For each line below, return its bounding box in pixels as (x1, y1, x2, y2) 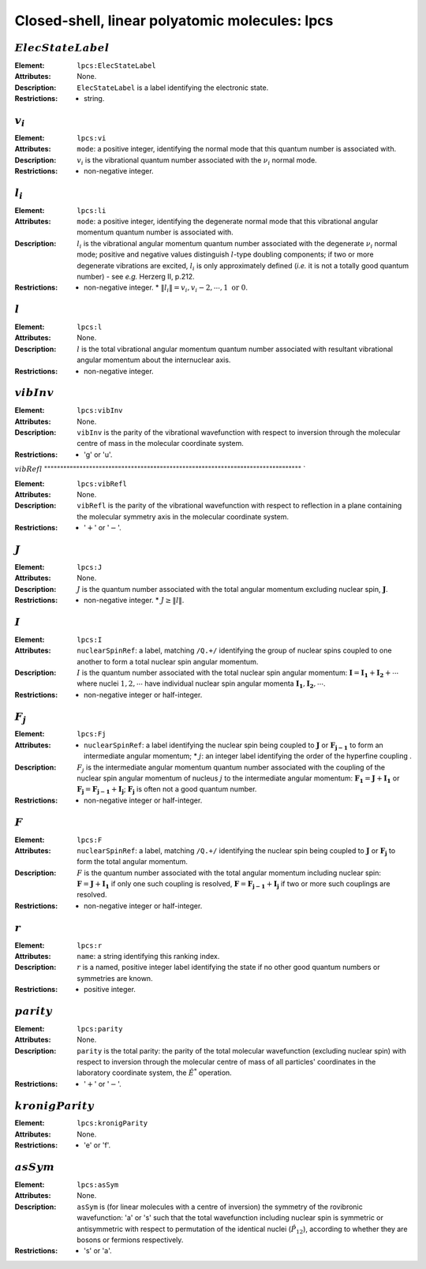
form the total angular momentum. (77, 857, 189, 867)
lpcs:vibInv (77, 406, 123, 415)
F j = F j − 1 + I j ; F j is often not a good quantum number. (77, 784, 257, 796)
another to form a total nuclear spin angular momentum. (77, 657, 259, 666)
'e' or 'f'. (84, 1140, 111, 1150)
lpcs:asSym (77, 1180, 119, 1189)
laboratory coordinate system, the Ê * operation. (77, 1067, 232, 1077)
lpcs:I (77, 635, 103, 644)
